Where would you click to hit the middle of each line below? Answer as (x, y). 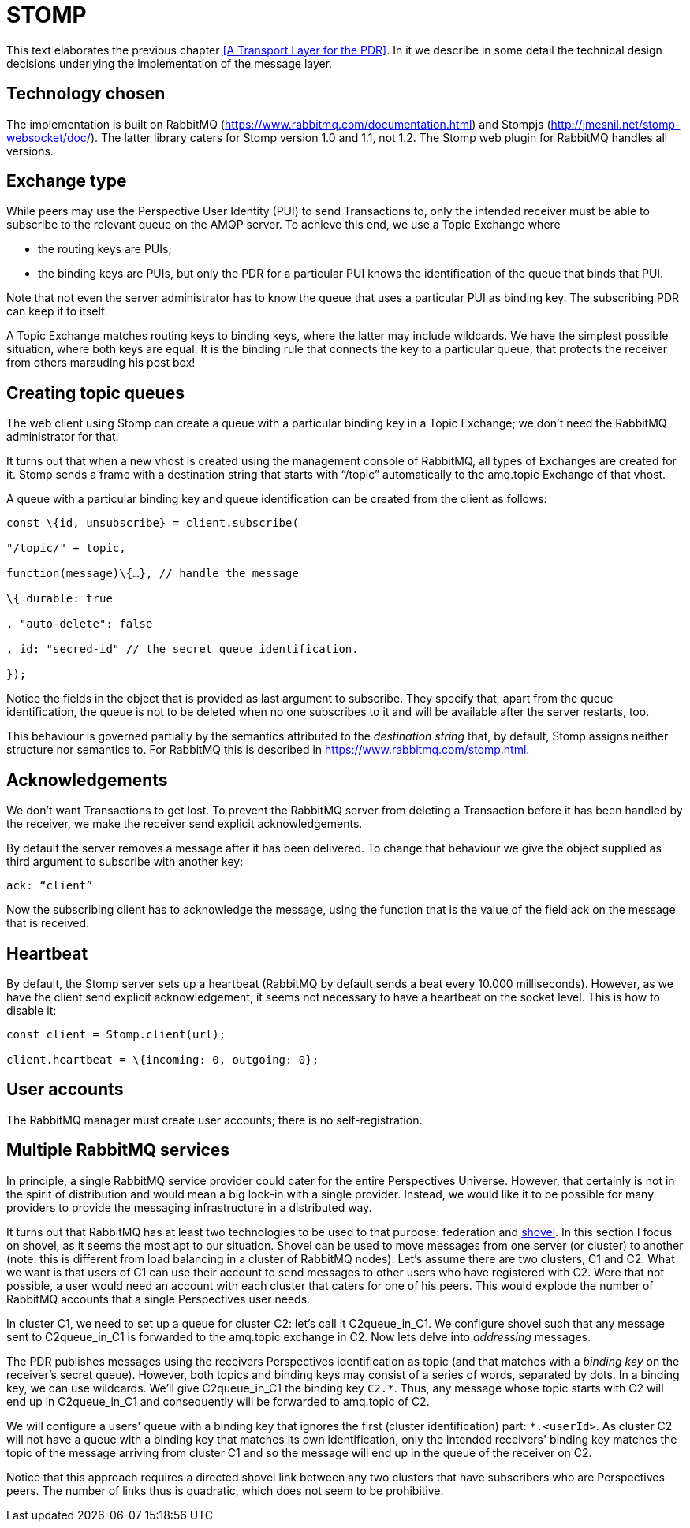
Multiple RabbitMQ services (118, 1150)
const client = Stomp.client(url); (116, 1034)
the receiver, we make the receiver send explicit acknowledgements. (185, 824)
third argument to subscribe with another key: (125, 862)
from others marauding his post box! (101, 363)
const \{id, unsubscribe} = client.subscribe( (153, 523)
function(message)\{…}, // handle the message (153, 574)
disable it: (32, 1010)
